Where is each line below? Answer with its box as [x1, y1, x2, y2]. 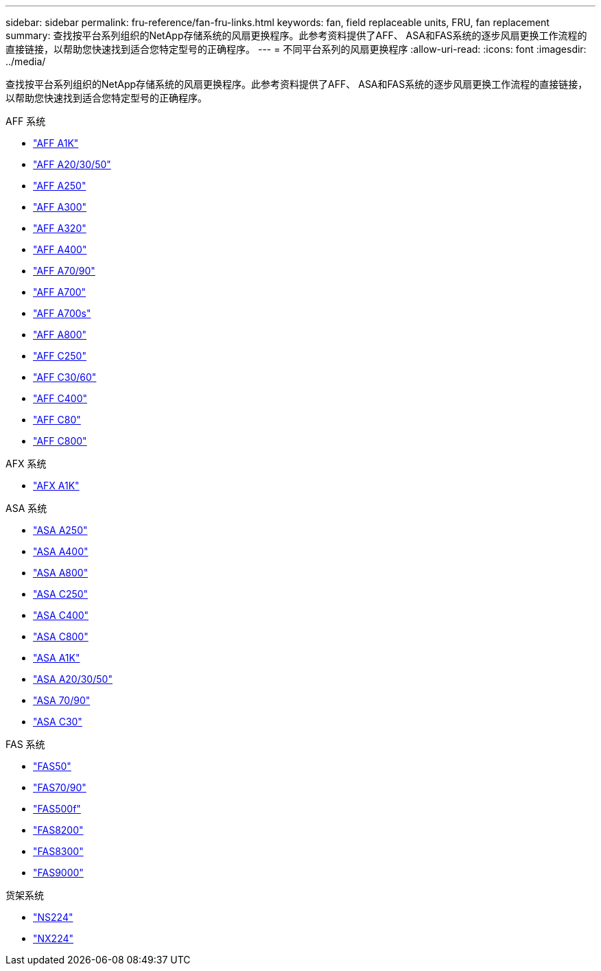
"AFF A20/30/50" [33, 159, 111, 170]
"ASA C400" [33, 609, 89, 621]
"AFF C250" [33, 350, 86, 362]
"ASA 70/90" [33, 694, 91, 706]
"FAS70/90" [33, 782, 86, 793]
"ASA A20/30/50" [33, 673, 113, 685]
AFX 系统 [5, 458, 47, 469]
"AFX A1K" [33, 480, 80, 491]
